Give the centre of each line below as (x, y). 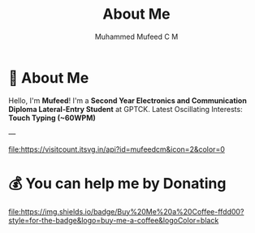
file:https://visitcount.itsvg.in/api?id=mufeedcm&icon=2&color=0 (117, 149)
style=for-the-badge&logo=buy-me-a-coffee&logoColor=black (114, 220)
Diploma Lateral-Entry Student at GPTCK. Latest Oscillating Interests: (125, 109)
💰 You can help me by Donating (117, 183)
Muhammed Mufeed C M (136, 37)
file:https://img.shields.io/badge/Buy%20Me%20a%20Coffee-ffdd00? (126, 211)
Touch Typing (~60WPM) (52, 118)
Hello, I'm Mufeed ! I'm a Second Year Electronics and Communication (128, 100)
